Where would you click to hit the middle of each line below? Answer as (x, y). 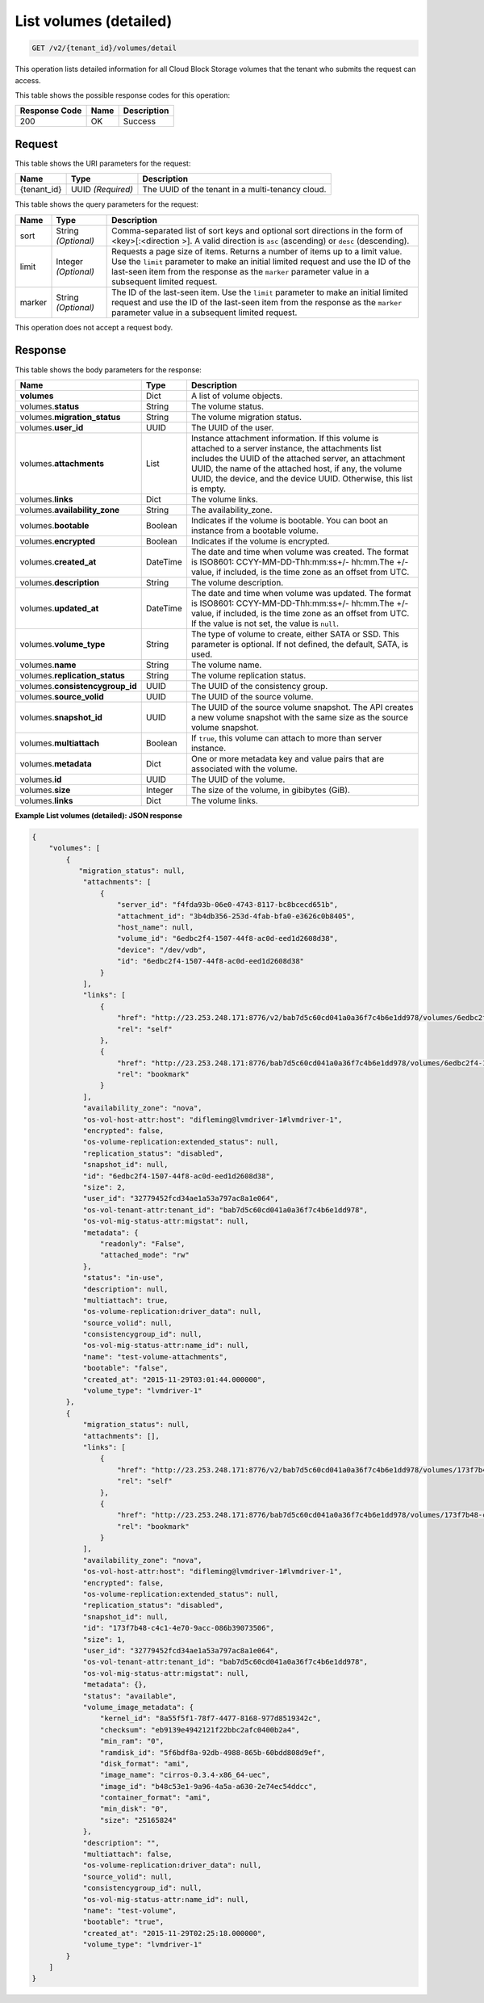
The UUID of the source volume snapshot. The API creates (302, 707)
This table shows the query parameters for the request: (107, 204)
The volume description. (237, 582)
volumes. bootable (54, 525)
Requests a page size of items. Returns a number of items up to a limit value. (257, 251)
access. (28, 80)
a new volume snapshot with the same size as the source (300, 717)
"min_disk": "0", (134, 1809)
